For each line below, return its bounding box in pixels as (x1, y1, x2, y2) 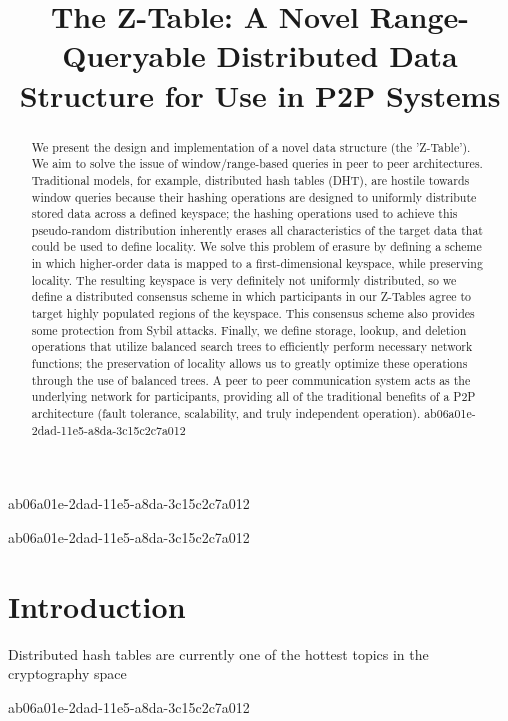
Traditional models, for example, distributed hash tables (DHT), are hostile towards (31, 171, 470, 188)
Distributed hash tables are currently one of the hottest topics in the (8, 643, 429, 664)
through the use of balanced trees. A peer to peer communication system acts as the (31, 371, 471, 388)
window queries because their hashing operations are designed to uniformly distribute (31, 188, 477, 205)
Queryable (62, 35, 206, 76)
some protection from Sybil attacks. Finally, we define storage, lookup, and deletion (31, 321, 467, 338)
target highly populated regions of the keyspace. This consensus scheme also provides (31, 305, 475, 322)
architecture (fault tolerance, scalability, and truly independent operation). (31, 405, 421, 422)
